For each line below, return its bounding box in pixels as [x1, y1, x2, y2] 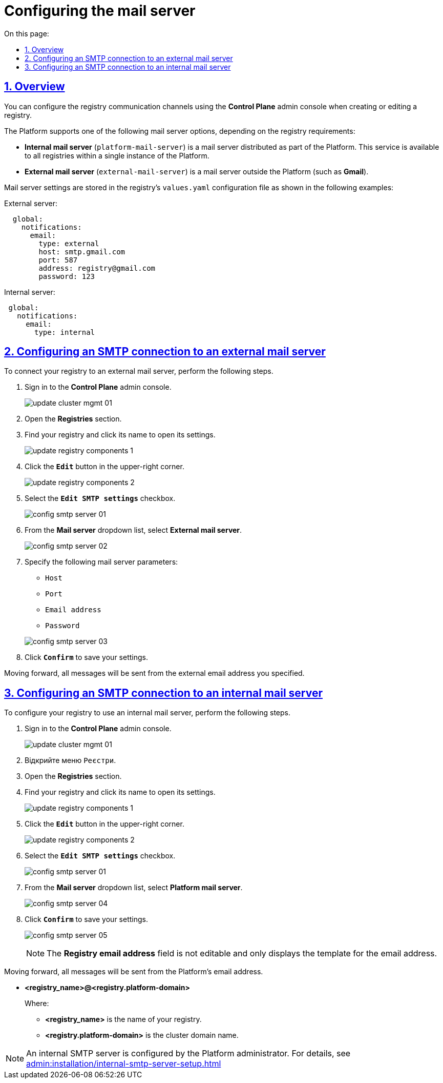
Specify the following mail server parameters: [25, 557, 178, 567]
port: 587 [38, 255, 78, 264]
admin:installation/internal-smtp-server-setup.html [26, 1058, 221, 1069]
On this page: [4, 29, 49, 38]
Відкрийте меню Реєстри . [25, 756, 116, 765]
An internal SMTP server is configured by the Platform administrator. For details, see [26, 1048, 351, 1059]
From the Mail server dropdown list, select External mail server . [25, 526, 242, 535]
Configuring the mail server [4, 2, 196, 19]
